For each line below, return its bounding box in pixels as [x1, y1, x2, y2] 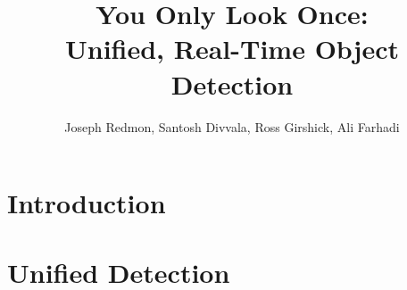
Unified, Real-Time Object [64, 30, 400, 67]
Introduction [7, 185, 166, 221]
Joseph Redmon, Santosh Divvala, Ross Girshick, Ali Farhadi [64, 117, 400, 136]
